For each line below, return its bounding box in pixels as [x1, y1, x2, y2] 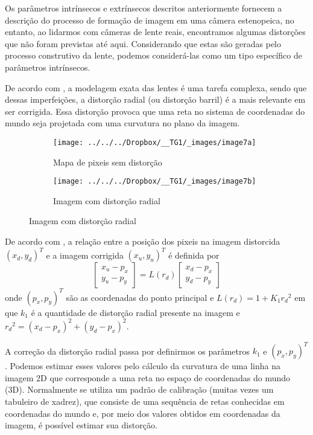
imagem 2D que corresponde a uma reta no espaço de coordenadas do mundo [5, 371, 291, 384]
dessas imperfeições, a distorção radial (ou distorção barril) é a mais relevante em [5, 93, 306, 106]
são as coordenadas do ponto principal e [66, 291, 214, 303]
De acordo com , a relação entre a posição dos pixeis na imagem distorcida [5, 235, 280, 248]
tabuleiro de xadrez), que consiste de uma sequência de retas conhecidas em [5, 395, 285, 407]
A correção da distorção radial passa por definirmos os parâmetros [5, 344, 250, 357]
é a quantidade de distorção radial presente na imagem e [31, 306, 240, 318]
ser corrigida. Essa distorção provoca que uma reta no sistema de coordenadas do [5, 105, 305, 117]
